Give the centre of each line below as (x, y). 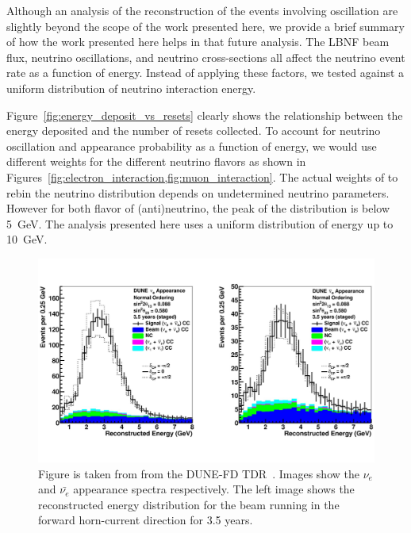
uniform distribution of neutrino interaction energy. (131, 88)
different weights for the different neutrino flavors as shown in (156, 161)
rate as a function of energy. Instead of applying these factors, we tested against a (205, 73)
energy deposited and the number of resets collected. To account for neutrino (194, 130)
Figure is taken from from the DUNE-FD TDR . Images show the (199, 473)
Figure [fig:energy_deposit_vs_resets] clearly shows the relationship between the (205, 115)
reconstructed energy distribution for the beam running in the (189, 504)
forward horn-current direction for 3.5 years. (146, 520)
